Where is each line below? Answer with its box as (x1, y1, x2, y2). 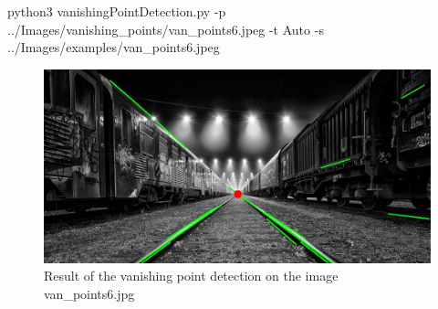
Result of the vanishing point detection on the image (44, 266, 339, 285)
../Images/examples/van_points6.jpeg (7, 37, 220, 57)
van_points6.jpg (44, 283, 135, 303)
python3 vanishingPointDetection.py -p (7, 2, 226, 20)
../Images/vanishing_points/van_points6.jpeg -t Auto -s (7, 19, 324, 38)
